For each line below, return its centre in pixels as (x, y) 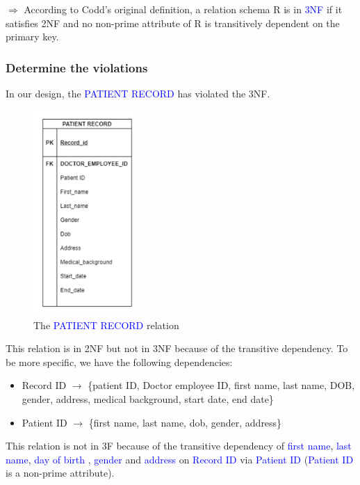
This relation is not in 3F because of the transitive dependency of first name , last (179, 446)
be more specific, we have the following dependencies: (119, 361)
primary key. (32, 37)
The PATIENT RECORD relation (106, 325)
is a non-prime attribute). (60, 473)
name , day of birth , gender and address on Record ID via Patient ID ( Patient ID (180, 459)
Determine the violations (77, 67)
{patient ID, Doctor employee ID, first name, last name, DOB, (221, 385)
